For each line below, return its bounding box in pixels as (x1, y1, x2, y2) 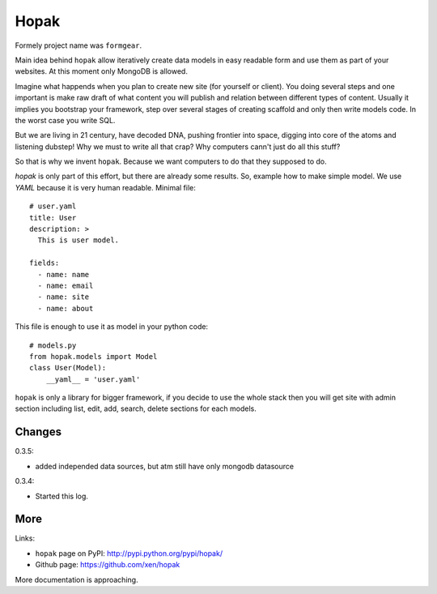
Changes (15, 425, 62, 439)
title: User (29, 213, 77, 222)
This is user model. (37, 236, 120, 245)
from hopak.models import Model (29, 352, 158, 361)
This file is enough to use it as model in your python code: (15, 322, 209, 331)
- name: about (37, 304, 94, 313)
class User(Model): (29, 363, 107, 373)
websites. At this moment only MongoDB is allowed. (15, 66, 188, 76)
